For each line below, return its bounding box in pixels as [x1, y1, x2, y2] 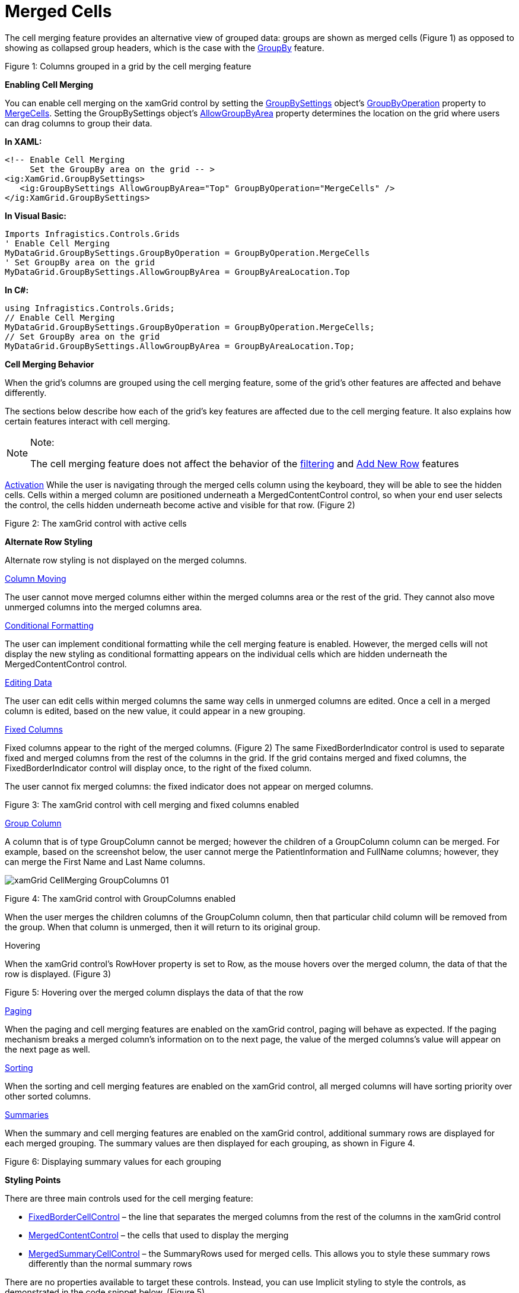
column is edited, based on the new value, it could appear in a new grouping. [5, 705, 305, 716]
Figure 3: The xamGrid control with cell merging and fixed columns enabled [5, 799, 300, 810]
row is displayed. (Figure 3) [5, 968, 112, 979]
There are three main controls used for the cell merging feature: [5, 1193, 253, 1203]
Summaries [5, 1109, 49, 1120]
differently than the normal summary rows [28, 1258, 192, 1269]
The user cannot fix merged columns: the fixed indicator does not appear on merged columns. [5, 781, 374, 791]
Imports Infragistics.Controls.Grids [5, 229, 180, 239]
